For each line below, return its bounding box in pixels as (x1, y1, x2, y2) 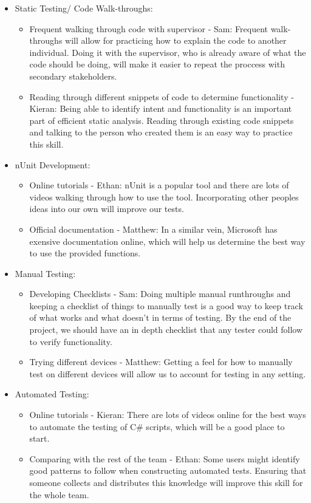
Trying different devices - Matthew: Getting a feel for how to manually (29, 355, 293, 368)
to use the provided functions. (29, 247, 141, 259)
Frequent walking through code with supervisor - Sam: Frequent (29, 22, 268, 35)
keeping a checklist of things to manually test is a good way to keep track (29, 299, 303, 312)
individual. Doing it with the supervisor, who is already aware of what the (29, 46, 306, 58)
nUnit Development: (15, 158, 91, 171)
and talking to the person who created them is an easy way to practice (29, 126, 293, 139)
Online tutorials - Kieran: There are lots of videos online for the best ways (29, 408, 306, 421)
